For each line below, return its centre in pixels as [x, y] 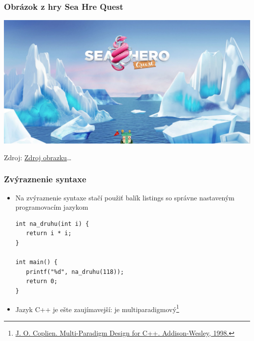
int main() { [36, 262]
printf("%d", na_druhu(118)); [75, 272]
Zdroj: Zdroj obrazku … [38, 157]
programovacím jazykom [52, 207]
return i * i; [49, 233]
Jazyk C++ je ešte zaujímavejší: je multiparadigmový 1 [97, 308]
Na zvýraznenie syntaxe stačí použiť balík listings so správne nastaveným [125, 197]
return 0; [42, 281]
